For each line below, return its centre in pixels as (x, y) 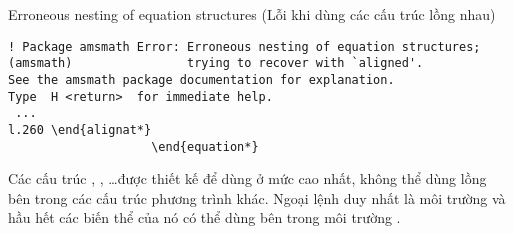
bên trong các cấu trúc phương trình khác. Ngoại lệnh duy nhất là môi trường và (257, 197)
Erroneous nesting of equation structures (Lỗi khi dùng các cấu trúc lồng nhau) (252, 14)
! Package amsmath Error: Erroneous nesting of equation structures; (244, 46)
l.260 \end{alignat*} (80, 129)
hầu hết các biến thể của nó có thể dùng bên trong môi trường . (204, 217)
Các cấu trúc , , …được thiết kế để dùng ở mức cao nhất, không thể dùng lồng (247, 178)
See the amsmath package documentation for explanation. (201, 79)
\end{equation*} (205, 146)
